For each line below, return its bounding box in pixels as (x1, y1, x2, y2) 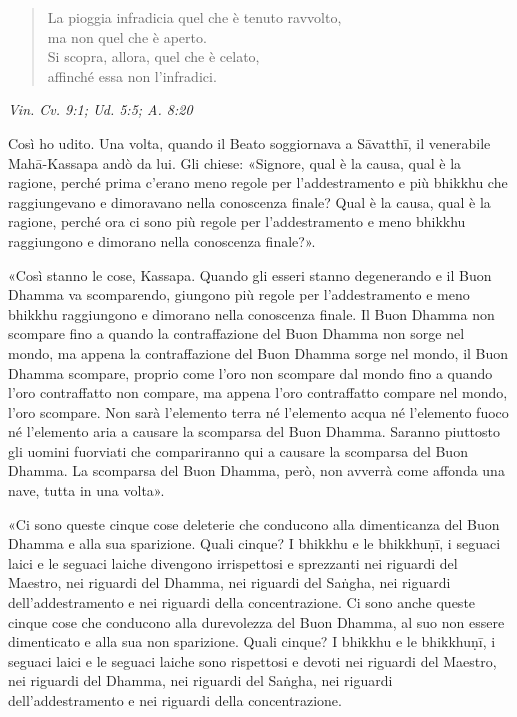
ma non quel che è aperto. (47, 26, 207, 47)
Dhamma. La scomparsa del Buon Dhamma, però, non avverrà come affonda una (8, 460, 505, 481)
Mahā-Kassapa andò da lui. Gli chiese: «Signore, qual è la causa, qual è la (8, 152, 462, 173)
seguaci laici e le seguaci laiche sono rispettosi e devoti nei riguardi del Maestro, (8, 650, 497, 671)
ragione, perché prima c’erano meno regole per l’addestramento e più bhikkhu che (8, 172, 508, 193)
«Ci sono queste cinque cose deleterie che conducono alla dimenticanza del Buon (8, 513, 500, 534)
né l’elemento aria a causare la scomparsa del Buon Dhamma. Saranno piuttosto (8, 421, 500, 442)
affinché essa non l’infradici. (47, 65, 217, 86)
